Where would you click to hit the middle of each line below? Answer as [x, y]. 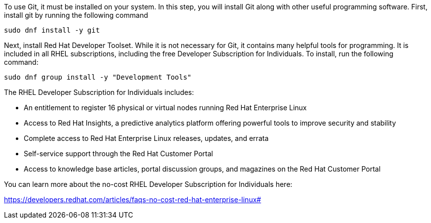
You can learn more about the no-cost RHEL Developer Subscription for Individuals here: [148, 184]
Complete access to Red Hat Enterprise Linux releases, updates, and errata [146, 138]
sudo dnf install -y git [52, 30]
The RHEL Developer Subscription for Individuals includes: [99, 92]
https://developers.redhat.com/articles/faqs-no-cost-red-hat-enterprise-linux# [133, 200]
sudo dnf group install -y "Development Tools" [98, 77]
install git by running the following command [76, 15]
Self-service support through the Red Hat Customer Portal [118, 154]
